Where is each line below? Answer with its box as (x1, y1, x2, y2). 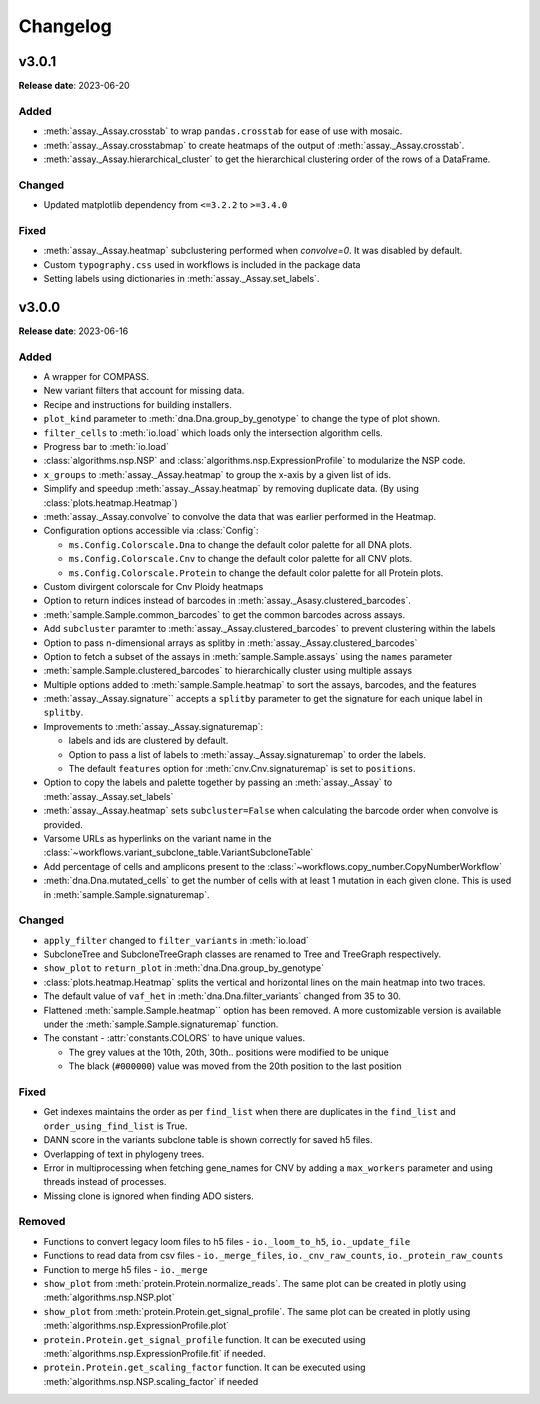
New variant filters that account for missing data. (43, 385, 245, 397)
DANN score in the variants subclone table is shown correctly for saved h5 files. (43, 1134, 373, 1146)
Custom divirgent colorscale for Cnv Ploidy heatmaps (43, 580, 264, 592)
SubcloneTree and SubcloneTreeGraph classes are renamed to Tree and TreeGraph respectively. (43, 948, 442, 960)
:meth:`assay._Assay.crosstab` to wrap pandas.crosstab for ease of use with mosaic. (43, 125, 403, 137)
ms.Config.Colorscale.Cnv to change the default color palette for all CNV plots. (68, 553, 413, 565)
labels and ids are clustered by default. (68, 735, 229, 747)
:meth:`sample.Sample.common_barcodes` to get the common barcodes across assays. (43, 608, 406, 620)
